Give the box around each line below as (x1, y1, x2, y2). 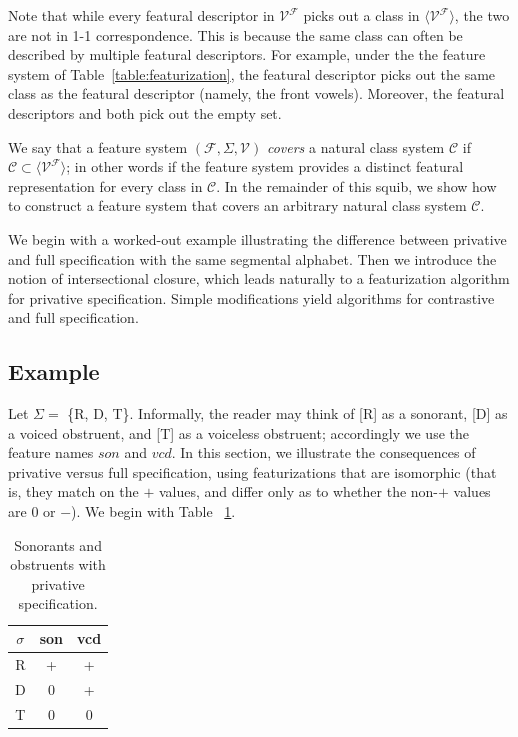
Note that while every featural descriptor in (8, 5, 275, 25)
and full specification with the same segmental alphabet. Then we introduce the (8, 248, 497, 269)
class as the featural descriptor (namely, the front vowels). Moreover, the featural (8, 83, 505, 104)
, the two (454, 5, 510, 25)
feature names (8, 442, 94, 463)
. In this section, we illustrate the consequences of (171, 442, 476, 463)
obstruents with (10, 554, 106, 575)
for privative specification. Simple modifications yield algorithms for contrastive (8, 287, 495, 308)
